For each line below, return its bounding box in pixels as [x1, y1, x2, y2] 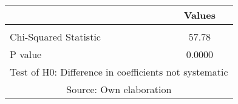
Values [183, 8, 216, 22]
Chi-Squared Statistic [10, 30, 101, 44]
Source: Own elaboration [66, 82, 172, 96]
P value [10, 47, 42, 61]
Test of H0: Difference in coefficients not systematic [10, 65, 228, 79]
